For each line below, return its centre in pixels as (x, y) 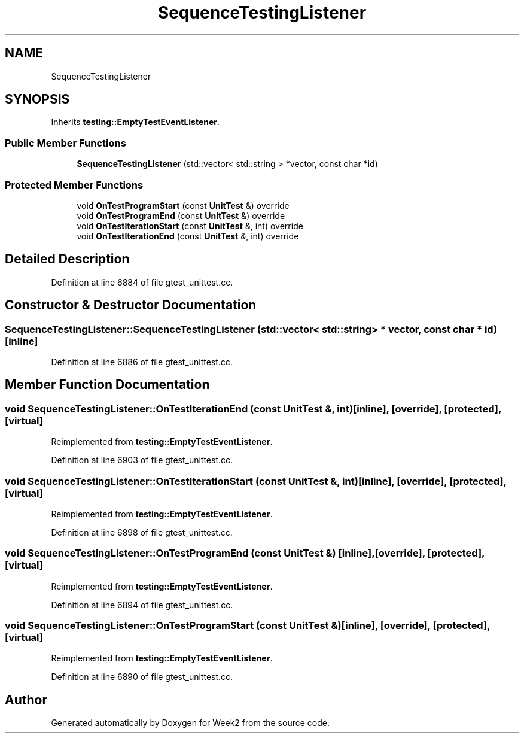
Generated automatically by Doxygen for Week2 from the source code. (190, 723)
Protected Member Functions (74, 185)
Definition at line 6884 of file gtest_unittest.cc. (142, 282)
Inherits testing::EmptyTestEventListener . (135, 122)
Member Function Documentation (107, 385)
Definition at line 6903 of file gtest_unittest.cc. (142, 460)
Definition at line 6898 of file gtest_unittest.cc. (142, 532)
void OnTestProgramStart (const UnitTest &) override (183, 205)
